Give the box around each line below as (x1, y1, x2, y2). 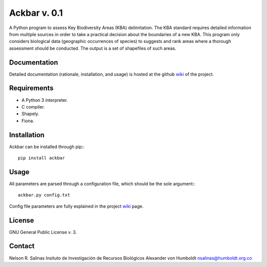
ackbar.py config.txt (18, 192, 70, 198)
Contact (9, 242, 35, 250)
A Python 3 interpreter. (21, 97, 68, 103)
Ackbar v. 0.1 (9, 7, 63, 18)
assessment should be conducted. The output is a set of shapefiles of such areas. (9, 45, 177, 51)
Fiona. (21, 117, 35, 123)
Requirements (9, 84, 54, 92)
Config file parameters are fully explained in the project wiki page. (9, 203, 143, 209)
